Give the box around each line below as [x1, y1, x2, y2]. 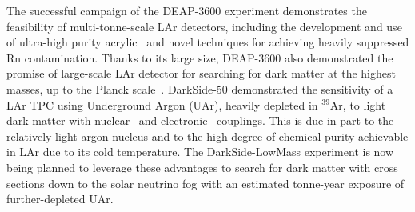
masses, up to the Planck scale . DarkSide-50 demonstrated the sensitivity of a [6, 80, 393, 97]
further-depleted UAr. [6, 190, 114, 207]
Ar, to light [329, 96, 386, 113]
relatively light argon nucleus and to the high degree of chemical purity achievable [6, 127, 409, 144]
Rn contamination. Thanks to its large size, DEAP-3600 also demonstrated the [6, 49, 393, 66]
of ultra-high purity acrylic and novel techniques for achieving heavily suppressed [6, 34, 409, 50]
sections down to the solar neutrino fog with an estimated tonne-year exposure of [6, 174, 405, 191]
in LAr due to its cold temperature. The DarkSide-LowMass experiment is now [6, 143, 394, 160]
